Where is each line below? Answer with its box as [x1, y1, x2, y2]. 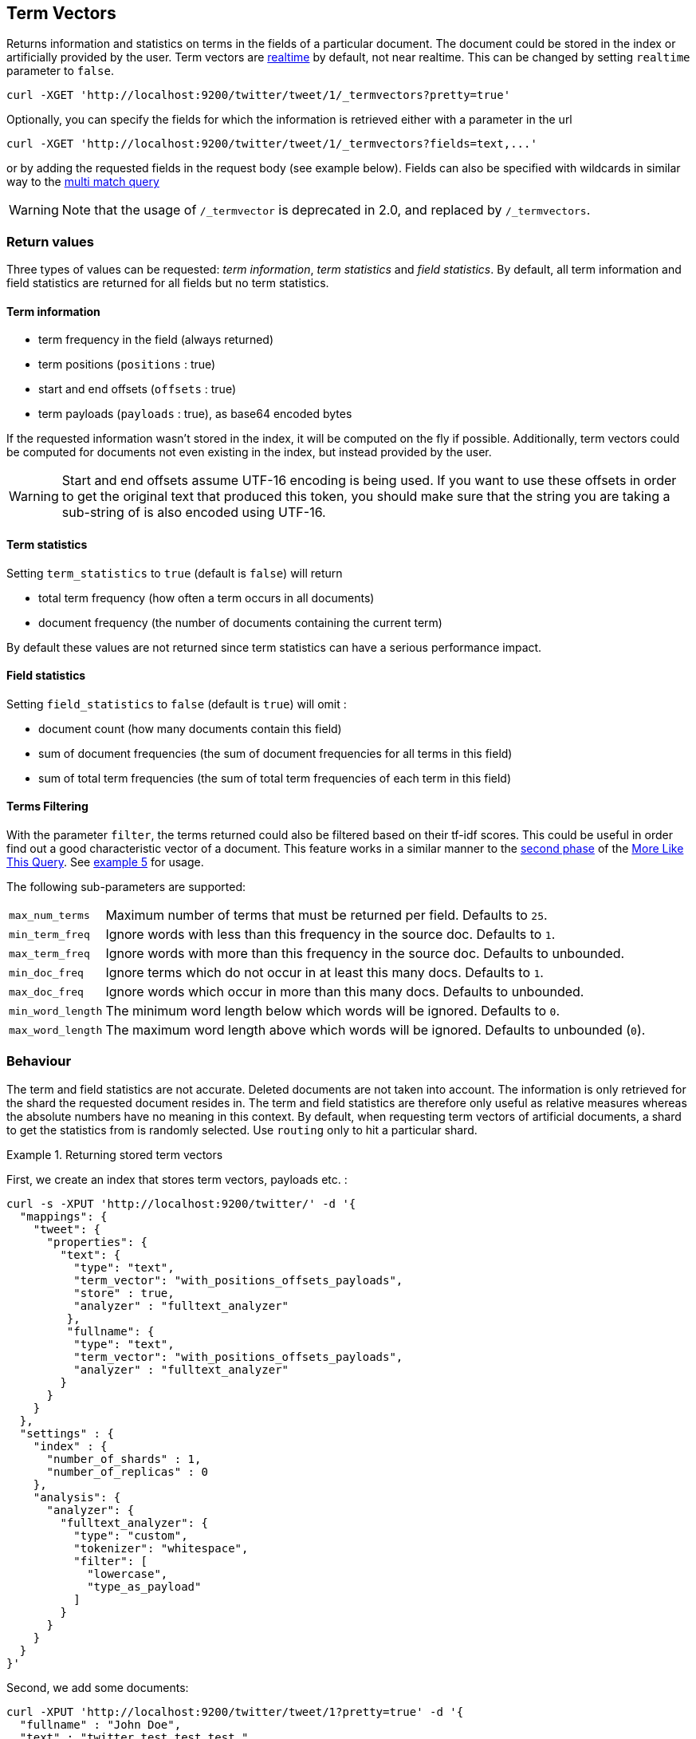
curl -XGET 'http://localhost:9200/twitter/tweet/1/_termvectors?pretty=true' [6, 89, 511, 102]
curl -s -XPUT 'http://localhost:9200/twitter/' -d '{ [6, 1197, 356, 1210]
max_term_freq [9, 947, 90, 960]
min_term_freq [9, 928, 90, 940]
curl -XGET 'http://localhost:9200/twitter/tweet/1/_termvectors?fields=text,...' [6, 137, 537, 151]
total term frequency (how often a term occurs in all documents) [38, 590, 375, 605]
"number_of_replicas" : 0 [46, 1465, 208, 1478]
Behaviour [6, 1053, 72, 1070]
